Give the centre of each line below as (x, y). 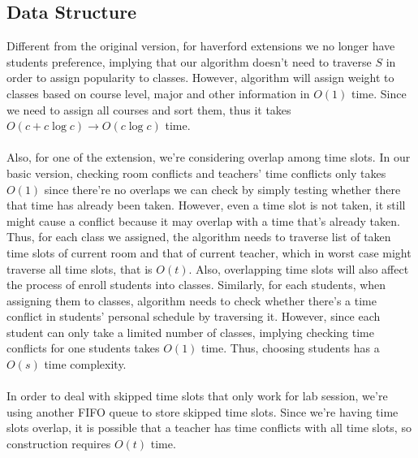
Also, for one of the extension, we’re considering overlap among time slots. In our (209, 157)
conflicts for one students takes (83, 348)
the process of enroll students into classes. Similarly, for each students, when (196, 285)
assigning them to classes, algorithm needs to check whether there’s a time (192, 300)
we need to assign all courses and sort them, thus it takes (149, 109)
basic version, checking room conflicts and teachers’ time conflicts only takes (196, 173)
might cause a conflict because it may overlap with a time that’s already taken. (203, 220)
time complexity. (85, 364)
